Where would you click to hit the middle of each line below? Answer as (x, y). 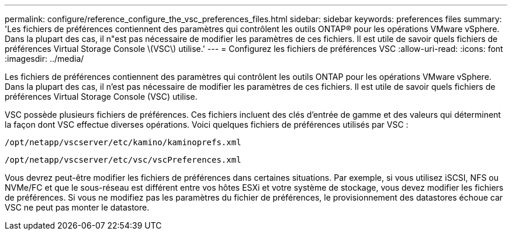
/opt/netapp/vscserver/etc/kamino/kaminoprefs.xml (123, 142)
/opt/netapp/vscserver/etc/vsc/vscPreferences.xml (123, 160)
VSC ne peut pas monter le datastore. (77, 207)
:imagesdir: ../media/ (44, 59)
